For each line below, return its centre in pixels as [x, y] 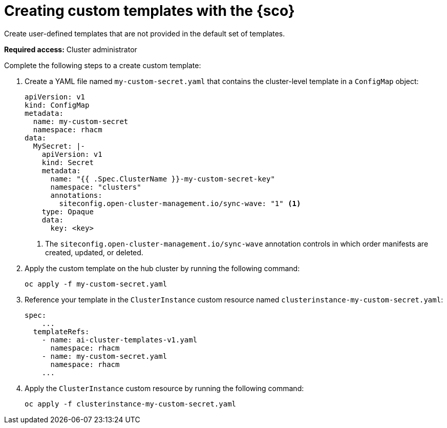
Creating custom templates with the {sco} [150, 11]
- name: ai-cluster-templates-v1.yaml [120, 340]
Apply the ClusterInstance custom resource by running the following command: [164, 388]
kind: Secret [68, 162]
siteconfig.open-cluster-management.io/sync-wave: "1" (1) [180, 203]
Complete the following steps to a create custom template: [103, 65]
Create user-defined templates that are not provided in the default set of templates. [145, 33]
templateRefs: [61, 331]
